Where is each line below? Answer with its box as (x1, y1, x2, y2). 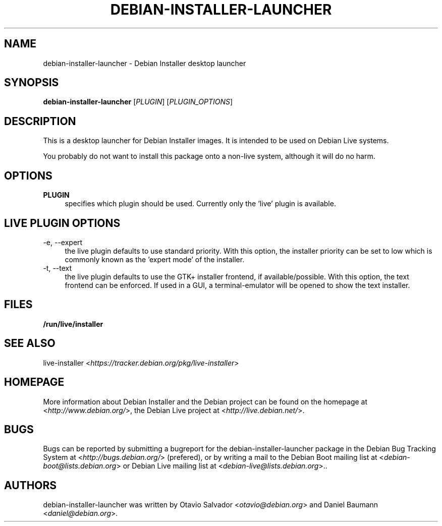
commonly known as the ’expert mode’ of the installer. (65, 255, 245, 264)
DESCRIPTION (4, 114, 76, 128)
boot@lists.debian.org (43, 461, 117, 471)
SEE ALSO (4, 337, 56, 350)
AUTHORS (4, 479, 57, 492)
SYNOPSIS (4, 76, 59, 89)
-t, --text (43, 263, 72, 272)
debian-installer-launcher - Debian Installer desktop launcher (43, 59, 246, 68)
